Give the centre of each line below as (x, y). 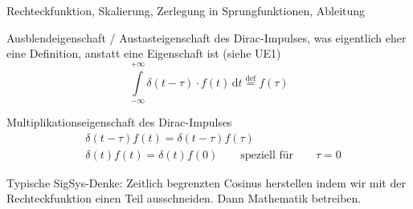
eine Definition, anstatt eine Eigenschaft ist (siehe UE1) (144, 53)
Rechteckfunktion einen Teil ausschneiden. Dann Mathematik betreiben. (184, 198)
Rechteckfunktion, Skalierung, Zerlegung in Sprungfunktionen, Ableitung (186, 10)
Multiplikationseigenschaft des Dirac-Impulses (119, 121)
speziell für (267, 155)
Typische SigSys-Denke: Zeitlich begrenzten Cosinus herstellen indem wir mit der (206, 182)
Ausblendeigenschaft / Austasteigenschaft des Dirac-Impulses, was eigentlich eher (206, 37)
